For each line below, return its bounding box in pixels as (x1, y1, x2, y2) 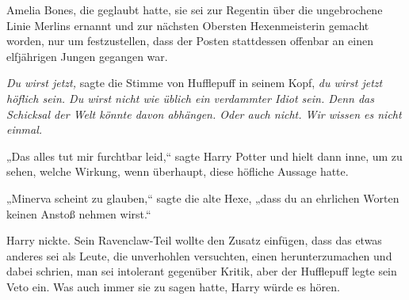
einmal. (6, 121, 43, 138)
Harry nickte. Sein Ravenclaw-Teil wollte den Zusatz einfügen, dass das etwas (6, 232, 382, 249)
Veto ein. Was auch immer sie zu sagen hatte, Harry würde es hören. (6, 278, 340, 294)
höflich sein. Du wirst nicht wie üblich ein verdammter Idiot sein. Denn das (6, 89, 375, 106)
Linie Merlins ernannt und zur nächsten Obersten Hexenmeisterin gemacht (6, 17, 369, 33)
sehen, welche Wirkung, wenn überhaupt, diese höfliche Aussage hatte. (6, 163, 349, 180)
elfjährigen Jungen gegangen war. (6, 47, 168, 64)
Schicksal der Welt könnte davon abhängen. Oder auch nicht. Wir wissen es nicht (6, 105, 402, 122)
